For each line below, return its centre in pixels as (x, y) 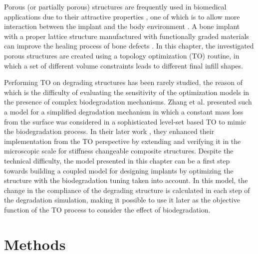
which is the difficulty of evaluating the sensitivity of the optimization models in (127, 92)
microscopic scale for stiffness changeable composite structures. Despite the (119, 151)
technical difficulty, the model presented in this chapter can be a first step (117, 160)
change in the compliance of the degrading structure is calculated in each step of (127, 190)
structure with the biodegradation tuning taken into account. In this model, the (126, 180)
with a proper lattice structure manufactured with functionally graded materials (127, 36)
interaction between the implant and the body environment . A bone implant (122, 26)
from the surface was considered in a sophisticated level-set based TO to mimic (125, 121)
